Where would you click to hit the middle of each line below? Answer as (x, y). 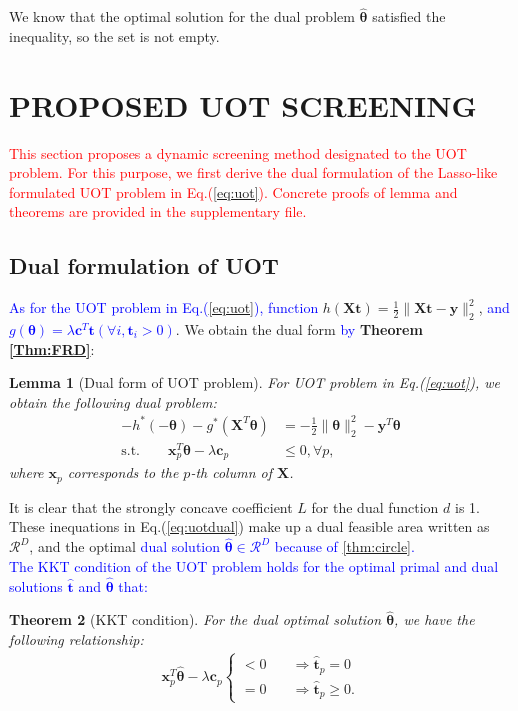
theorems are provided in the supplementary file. (158, 211)
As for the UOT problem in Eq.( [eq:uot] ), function (164, 307)
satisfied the (409, 16)
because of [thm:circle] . (344, 546)
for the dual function (375, 506)
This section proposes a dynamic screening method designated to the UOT (238, 152)
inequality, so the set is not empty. (114, 35)
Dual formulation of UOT (144, 265)
